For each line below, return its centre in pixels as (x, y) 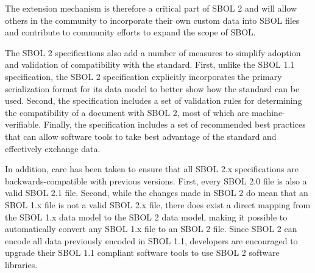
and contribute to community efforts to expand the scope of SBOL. (130, 32)
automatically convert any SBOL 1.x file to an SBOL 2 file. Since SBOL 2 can (151, 229)
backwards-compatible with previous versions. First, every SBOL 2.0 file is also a (156, 180)
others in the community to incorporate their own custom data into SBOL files (152, 20)
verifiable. (23, 124)
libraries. (21, 264)
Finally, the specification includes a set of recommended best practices (175, 124)
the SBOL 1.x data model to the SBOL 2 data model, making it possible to (146, 217)
